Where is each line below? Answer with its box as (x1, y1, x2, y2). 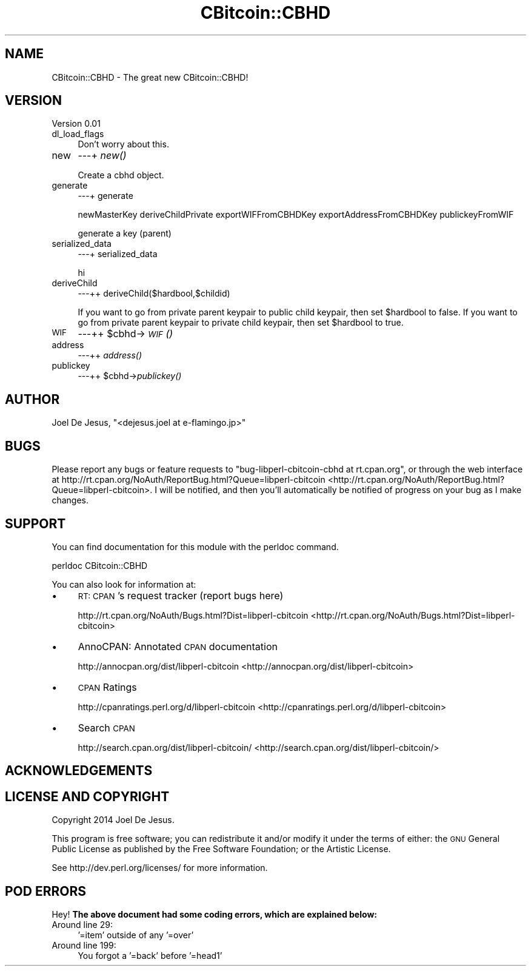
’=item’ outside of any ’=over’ (78, 930, 194, 941)
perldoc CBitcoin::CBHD (52, 560, 148, 571)
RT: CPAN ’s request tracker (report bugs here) (78, 589, 284, 602)
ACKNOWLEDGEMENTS (5, 763, 153, 779)
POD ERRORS (5, 883, 86, 899)
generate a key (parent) (78, 228, 172, 239)
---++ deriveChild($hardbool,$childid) (78, 288, 230, 299)
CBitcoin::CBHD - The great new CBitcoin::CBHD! (52, 72, 249, 82)
